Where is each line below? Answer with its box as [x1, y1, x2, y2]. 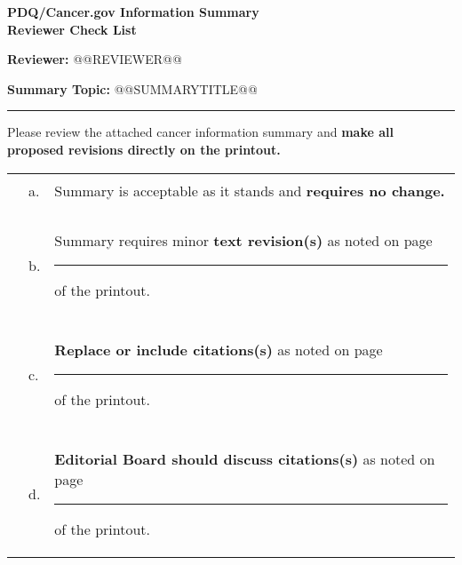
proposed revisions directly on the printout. [7, 139, 281, 158]
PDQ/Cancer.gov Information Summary [7, 3, 259, 20]
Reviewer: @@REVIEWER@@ [7, 50, 182, 68]
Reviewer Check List [7, 20, 137, 38]
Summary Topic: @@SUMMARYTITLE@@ [7, 79, 258, 98]
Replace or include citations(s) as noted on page [54, 338, 383, 360]
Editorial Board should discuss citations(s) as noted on [54, 448, 435, 469]
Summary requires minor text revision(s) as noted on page [54, 229, 433, 251]
